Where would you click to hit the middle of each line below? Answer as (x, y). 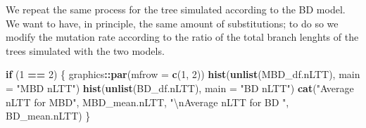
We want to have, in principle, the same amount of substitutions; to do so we (172, 23)
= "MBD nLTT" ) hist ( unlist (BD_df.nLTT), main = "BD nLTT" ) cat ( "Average (180, 88)
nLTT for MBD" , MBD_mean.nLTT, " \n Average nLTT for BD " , (147, 102)
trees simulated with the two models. (85, 50)
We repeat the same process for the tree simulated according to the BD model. (176, 9)
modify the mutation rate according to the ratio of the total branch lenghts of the (182, 37)
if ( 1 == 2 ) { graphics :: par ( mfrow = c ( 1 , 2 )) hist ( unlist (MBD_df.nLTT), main (183, 74)
